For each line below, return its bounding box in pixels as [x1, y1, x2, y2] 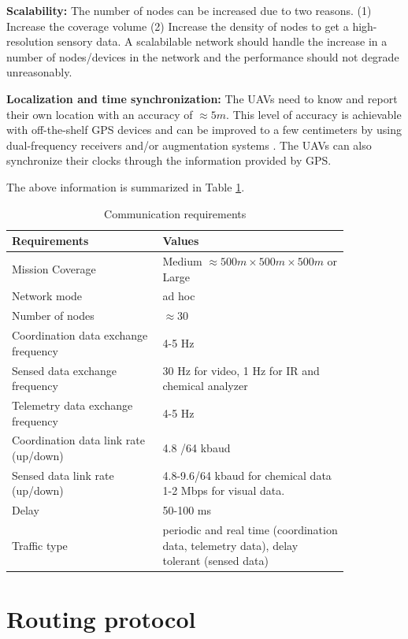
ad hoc [162, 288, 195, 304]
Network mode [12, 288, 83, 304]
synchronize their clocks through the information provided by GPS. [6, 152, 332, 169]
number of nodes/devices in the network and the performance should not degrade [6, 48, 399, 65]
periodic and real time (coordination [162, 522, 338, 538]
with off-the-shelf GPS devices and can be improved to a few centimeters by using [6, 121, 402, 138]
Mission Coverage [12, 260, 96, 277]
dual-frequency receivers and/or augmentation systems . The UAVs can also [6, 136, 372, 153]
